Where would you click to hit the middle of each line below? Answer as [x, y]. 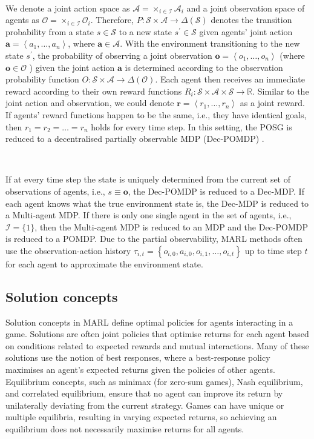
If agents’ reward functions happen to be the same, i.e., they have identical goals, [156, 114]
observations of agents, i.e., [55, 191]
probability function [42, 79]
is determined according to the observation [204, 67]
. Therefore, [112, 20]
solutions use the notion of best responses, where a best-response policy [138, 357]
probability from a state [50, 31]
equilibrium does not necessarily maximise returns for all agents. [125, 429]
